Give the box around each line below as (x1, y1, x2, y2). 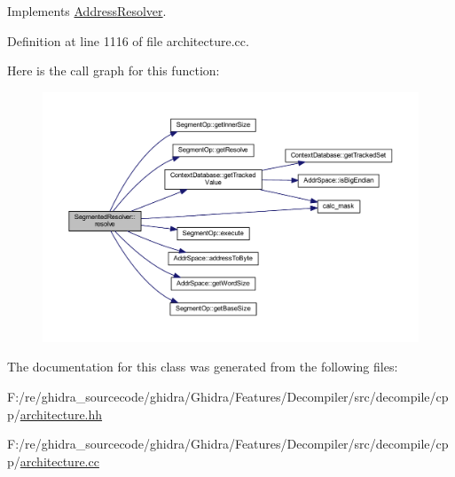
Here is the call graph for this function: (7, 61, 220, 80)
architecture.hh (20, 404, 103, 423)
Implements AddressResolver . (7, 2, 167, 20)
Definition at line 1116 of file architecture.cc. (7, 31, 249, 50)
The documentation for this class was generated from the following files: (7, 357, 398, 376)
